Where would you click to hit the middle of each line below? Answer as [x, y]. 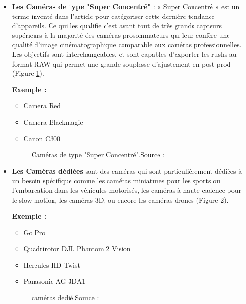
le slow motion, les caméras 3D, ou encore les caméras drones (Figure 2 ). [120, 199]
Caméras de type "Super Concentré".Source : [98, 155]
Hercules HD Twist [52, 264]
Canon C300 [42, 138]
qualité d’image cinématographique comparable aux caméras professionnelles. [127, 44]
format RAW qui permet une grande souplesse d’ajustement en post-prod [121, 63]
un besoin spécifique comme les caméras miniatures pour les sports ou [116, 180]
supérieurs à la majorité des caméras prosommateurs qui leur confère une [121, 35]
